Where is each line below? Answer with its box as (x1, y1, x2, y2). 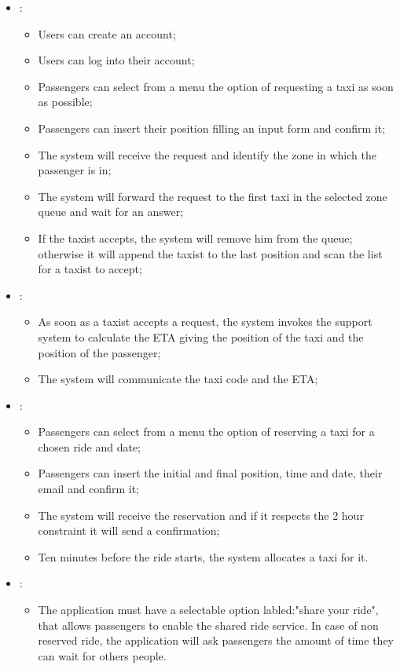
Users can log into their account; (38, 52, 195, 68)
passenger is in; (38, 162, 112, 178)
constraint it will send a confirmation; (38, 522, 220, 539)
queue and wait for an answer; (38, 203, 184, 220)
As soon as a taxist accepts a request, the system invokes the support (38, 313, 372, 330)
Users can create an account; (38, 25, 176, 42)
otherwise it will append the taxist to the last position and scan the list (38, 245, 383, 261)
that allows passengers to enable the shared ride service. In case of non (38, 616, 379, 633)
